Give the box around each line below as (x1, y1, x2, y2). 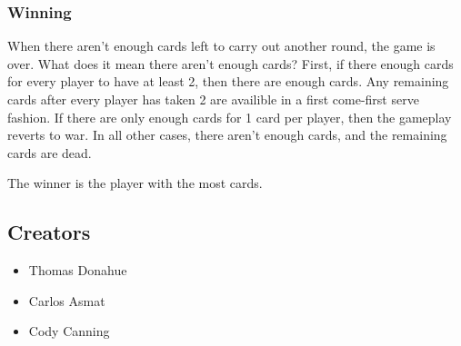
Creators (7, 218, 91, 246)
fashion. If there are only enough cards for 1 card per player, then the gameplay (7, 107, 452, 126)
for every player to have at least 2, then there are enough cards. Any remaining (7, 72, 449, 91)
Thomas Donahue (28, 261, 127, 280)
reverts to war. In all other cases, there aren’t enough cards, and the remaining (7, 125, 447, 144)
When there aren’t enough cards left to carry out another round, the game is (7, 36, 436, 55)
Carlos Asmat (28, 291, 105, 310)
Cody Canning (28, 321, 110, 341)
